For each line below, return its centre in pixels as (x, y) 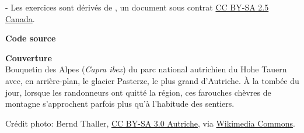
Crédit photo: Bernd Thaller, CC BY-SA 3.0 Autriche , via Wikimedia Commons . (150, 123)
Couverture (29, 57)
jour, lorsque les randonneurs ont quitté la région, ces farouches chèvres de (138, 92)
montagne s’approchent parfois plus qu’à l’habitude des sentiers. (120, 104)
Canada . (20, 18)
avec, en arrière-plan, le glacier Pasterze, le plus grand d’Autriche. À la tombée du (152, 80)
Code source (31, 38)
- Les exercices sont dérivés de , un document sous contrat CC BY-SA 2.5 (137, 7)
